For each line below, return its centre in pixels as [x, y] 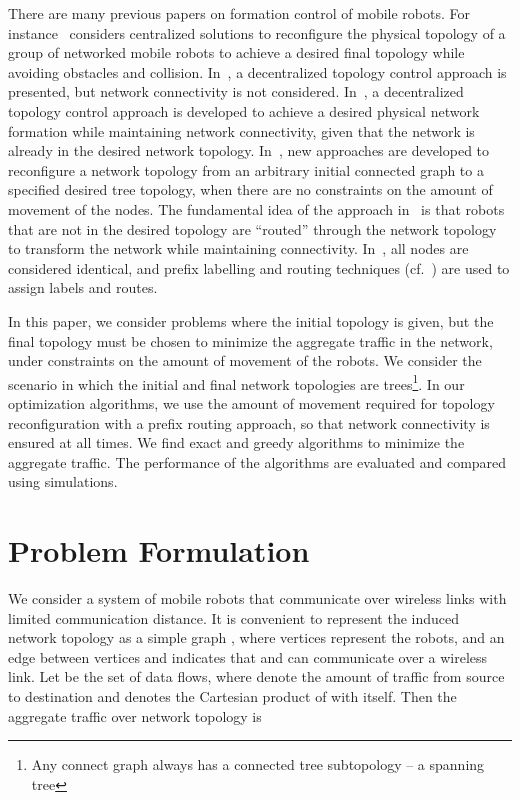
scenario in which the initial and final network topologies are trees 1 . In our [236, 382]
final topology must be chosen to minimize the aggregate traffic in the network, [250, 340]
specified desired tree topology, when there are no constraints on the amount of [250, 189]
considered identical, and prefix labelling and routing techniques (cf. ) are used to [259, 267]
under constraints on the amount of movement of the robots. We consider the [245, 360]
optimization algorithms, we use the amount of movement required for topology [251, 402]
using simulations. [63, 481]
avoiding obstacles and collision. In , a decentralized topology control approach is [257, 71]
